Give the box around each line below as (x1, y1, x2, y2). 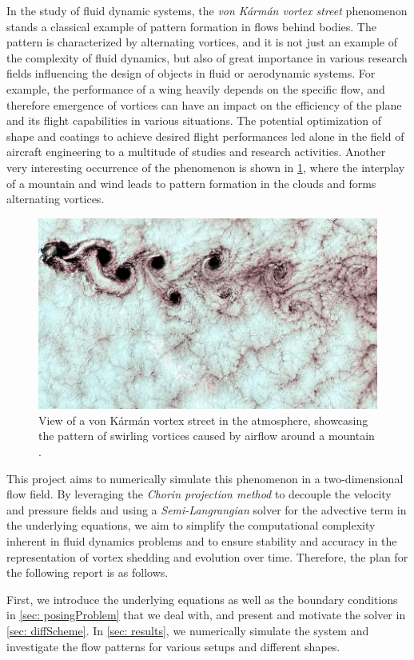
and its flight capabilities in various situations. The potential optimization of (6, 112, 382, 129)
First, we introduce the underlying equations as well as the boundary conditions (6, 590, 398, 607)
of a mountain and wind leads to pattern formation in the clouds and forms (6, 174, 376, 191)
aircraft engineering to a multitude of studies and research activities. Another (6, 143, 386, 160)
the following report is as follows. (6, 564, 169, 581)
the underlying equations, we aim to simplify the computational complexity (6, 517, 376, 534)
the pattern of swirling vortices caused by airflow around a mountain (38, 427, 375, 444)
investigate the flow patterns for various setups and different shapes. (6, 638, 340, 654)
